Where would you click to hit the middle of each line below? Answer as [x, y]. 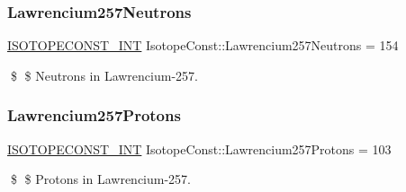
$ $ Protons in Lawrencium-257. [100, 179]
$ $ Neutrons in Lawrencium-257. [104, 75]
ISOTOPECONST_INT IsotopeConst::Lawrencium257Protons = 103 [199, 148]
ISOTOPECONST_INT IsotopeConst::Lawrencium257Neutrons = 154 [203, 45]
